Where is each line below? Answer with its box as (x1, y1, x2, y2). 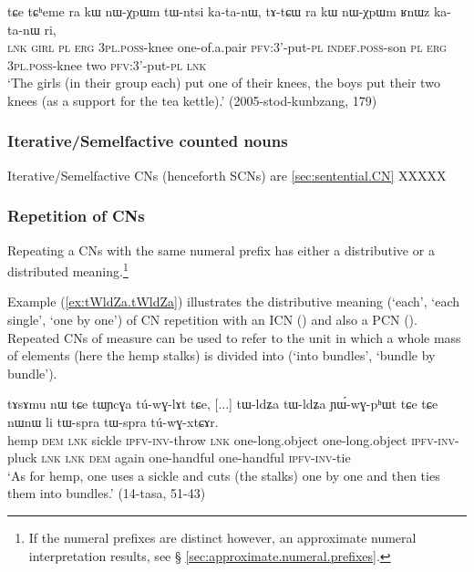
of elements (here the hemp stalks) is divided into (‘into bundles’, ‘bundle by (7, 346, 436, 365)
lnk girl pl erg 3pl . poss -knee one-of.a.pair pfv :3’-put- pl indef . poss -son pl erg (7, 37, 447, 57)
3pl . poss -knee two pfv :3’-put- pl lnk (7, 55, 207, 74)
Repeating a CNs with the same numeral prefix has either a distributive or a (7, 240, 435, 259)
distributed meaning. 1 (7, 259, 129, 280)
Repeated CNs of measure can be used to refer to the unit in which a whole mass (7, 328, 461, 347)
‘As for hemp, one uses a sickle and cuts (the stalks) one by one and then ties (7, 465, 440, 484)
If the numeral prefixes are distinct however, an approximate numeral (28, 527, 417, 546)
